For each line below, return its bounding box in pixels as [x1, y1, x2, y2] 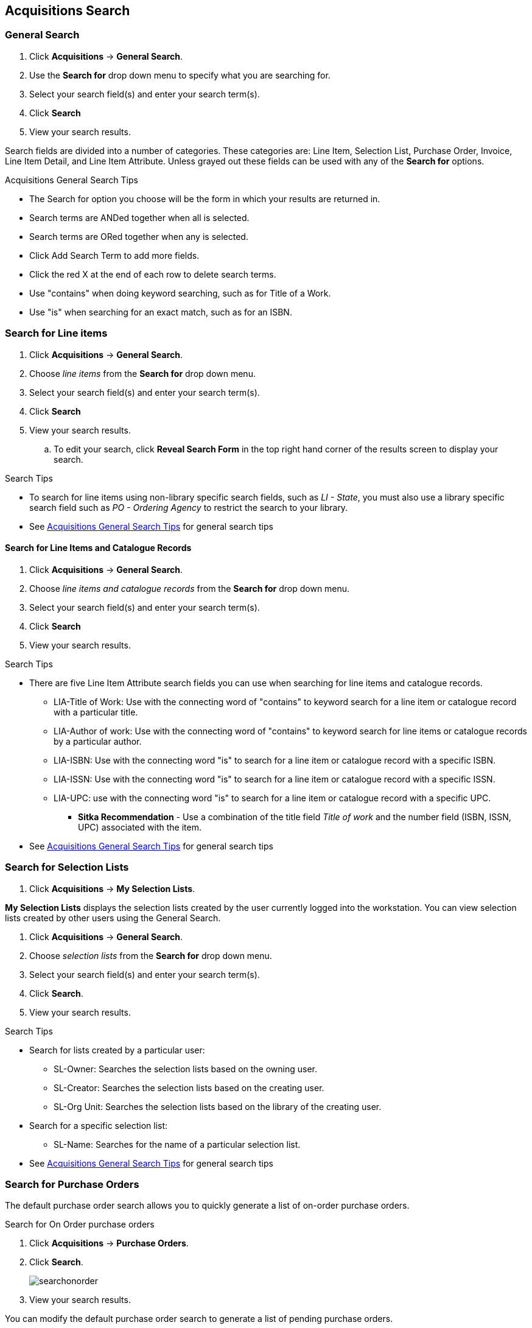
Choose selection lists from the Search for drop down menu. [29, 950, 272, 961]
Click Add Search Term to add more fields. [29, 250, 200, 261]
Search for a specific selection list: [29, 1120, 168, 1131]
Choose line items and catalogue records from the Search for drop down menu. [29, 583, 350, 594]
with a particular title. [54, 706, 138, 717]
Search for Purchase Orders [5, 1178, 139, 1190]
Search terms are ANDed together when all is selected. [29, 212, 250, 223]
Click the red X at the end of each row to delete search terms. [29, 269, 276, 279]
